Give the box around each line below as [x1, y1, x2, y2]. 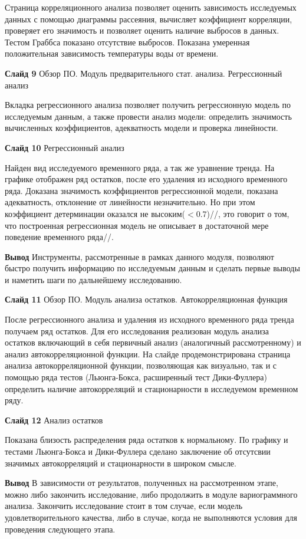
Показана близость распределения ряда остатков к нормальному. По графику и [5, 433, 288, 446]
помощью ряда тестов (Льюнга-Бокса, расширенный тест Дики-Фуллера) [5, 371, 267, 383]
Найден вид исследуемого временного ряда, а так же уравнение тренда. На [5, 161, 275, 173]
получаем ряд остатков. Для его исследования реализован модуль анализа [5, 324, 269, 337]
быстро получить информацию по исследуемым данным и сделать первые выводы [5, 262, 300, 274]
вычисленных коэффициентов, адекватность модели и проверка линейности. [5, 121, 278, 134]
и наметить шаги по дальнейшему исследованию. [5, 273, 182, 285]
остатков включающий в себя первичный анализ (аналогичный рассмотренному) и [5, 336, 301, 349]
